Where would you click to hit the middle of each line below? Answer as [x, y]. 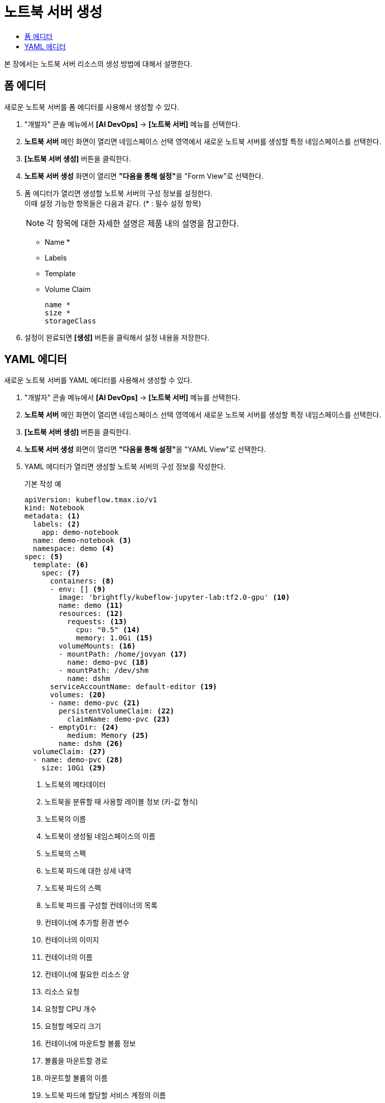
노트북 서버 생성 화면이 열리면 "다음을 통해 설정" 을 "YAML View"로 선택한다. [145, 449]
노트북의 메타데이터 [75, 785]
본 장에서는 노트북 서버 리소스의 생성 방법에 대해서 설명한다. [98, 63]
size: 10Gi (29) [74, 768]
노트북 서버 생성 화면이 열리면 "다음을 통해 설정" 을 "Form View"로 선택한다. [144, 176]
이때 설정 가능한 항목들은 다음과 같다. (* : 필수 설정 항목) [113, 203]
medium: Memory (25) [108, 736]
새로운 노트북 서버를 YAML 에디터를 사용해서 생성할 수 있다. [98, 380]
